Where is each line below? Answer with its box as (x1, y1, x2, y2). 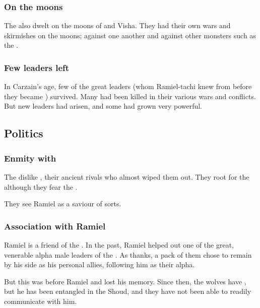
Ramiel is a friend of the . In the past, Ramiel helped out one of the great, (4, 240, 234, 250)
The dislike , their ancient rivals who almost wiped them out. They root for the (4, 172, 249, 182)
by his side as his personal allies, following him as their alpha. (4, 259, 195, 270)
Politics (4, 125, 43, 141)
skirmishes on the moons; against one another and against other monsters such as (4, 30, 256, 40)
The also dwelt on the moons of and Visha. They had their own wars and (4, 20, 231, 31)
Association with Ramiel (4, 219, 106, 232)
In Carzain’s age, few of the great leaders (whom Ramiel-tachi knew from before (4, 81, 252, 92)
